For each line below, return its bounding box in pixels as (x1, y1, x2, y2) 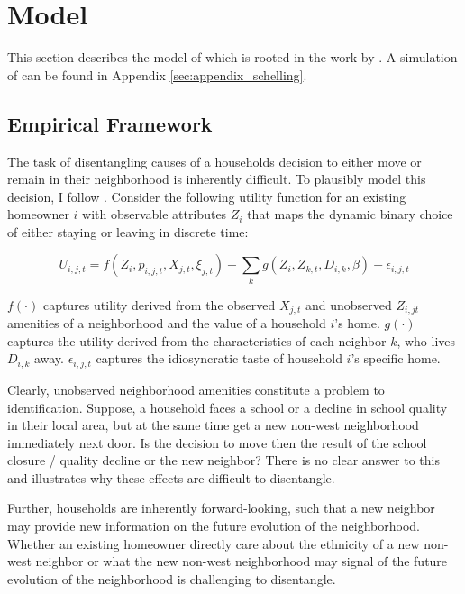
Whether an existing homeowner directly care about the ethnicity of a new (7, 534, 420, 553)
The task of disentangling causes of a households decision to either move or (7, 151, 422, 170)
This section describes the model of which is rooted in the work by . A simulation (7, 48, 458, 67)
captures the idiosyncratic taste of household (96, 349, 342, 368)
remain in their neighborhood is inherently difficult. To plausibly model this (7, 169, 426, 188)
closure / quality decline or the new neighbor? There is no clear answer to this (7, 451, 441, 470)
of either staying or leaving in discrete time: (7, 222, 249, 241)
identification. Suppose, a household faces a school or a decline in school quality (7, 398, 448, 416)
